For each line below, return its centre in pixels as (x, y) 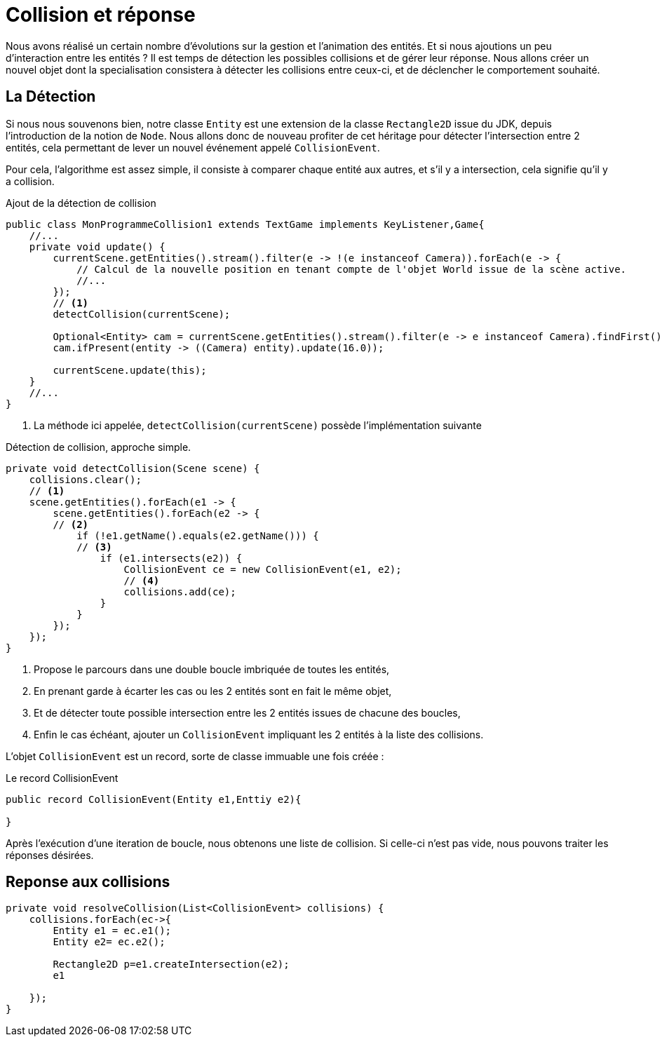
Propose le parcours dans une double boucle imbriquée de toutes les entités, (212, 669)
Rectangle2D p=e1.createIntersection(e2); (171, 965)
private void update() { (97, 246)
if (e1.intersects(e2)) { (171, 558)
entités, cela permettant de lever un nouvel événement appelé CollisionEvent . (193, 147)
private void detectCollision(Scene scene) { (133, 468)
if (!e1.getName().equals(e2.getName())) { (198, 535)
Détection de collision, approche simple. (99, 447)
